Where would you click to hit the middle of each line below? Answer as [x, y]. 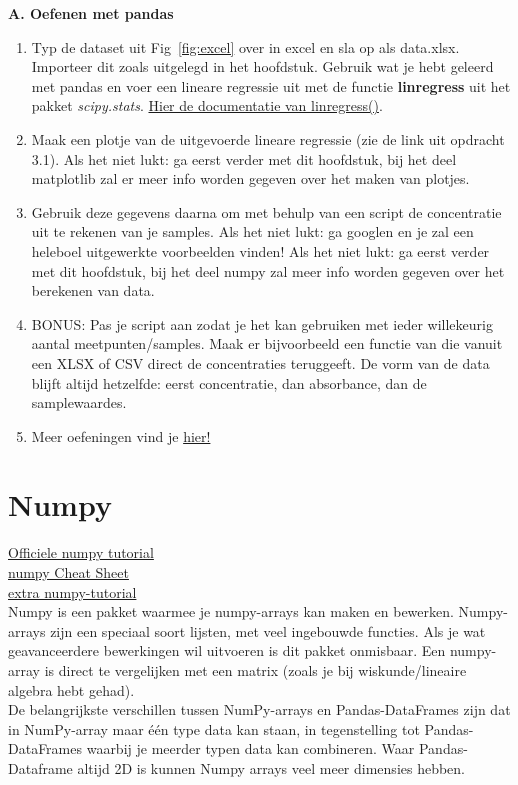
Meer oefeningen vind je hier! [121, 435]
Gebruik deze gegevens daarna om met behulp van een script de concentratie [266, 211]
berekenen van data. [93, 290]
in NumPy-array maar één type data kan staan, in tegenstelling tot [214, 728]
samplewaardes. [79, 402]
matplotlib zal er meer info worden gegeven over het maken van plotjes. [250, 178]
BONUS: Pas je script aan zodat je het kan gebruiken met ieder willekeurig [262, 323]
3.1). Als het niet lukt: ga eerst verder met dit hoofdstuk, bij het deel [244, 158]
